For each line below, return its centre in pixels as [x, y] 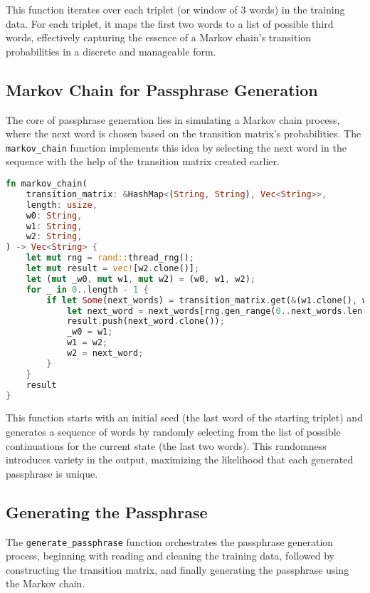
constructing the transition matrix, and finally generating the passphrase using [178, 569]
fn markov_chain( [47, 184]
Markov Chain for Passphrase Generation [162, 89]
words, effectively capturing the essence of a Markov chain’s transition [159, 37]
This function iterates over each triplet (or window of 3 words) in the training [175, 9]
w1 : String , [54, 226]
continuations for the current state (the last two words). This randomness [166, 445]
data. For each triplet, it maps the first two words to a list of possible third [170, 23]
